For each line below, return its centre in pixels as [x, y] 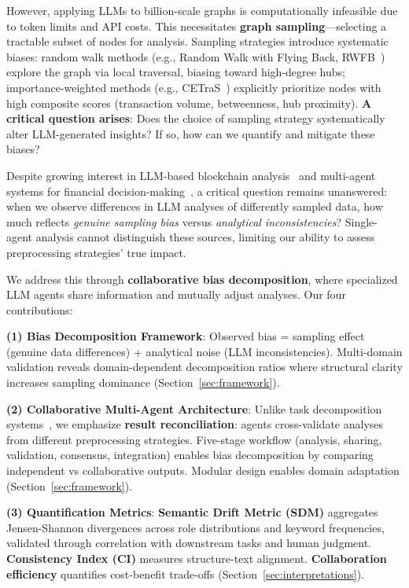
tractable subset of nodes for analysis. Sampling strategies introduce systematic [197, 41]
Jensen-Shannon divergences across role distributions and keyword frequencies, [195, 527]
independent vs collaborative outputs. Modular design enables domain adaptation [203, 470]
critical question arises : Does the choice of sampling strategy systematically [196, 118]
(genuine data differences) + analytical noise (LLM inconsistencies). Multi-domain [204, 351]
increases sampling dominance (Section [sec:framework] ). [143, 382]
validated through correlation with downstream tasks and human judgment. [189, 543]
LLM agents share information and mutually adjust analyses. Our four [176, 294]
